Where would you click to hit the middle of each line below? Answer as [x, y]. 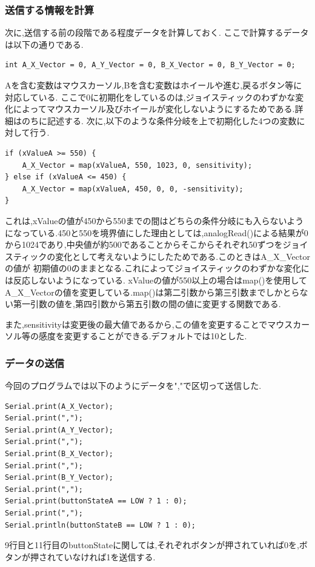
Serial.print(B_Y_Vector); [59, 478]
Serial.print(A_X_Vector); [59, 406]
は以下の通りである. [44, 44]
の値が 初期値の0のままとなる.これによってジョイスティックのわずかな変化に [157, 268]
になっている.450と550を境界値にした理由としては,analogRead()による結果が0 [157, 232]
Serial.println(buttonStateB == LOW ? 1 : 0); [100, 525]
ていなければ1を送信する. [105, 556]
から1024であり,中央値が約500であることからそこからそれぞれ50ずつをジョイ [157, 244]
